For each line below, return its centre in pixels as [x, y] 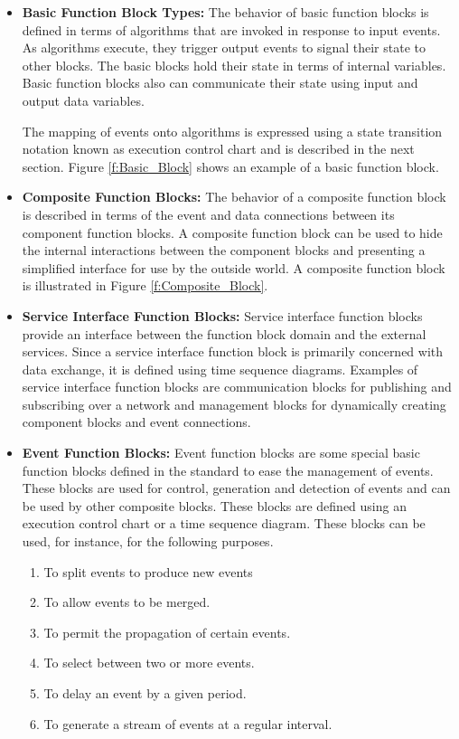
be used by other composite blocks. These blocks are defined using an [214, 505]
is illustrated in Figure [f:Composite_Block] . [145, 285]
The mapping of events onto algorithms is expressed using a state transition [232, 131]
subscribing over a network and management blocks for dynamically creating [234, 404]
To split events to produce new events [148, 571]
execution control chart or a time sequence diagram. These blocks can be [224, 523]
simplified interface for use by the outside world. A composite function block [234, 267]
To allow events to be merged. [127, 602]
